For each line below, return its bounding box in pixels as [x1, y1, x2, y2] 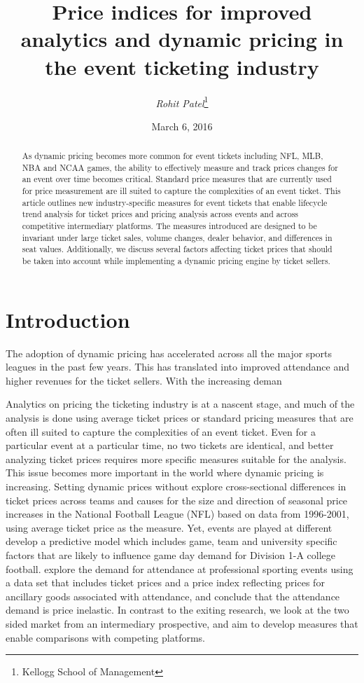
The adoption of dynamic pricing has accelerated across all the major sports [6, 345, 332, 360]
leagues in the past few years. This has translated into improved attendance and [6, 359, 349, 374]
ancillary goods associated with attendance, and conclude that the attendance [6, 588, 340, 603]
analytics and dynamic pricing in [20, 25, 344, 53]
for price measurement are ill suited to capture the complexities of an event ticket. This [22, 185, 341, 197]
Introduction [6, 305, 130, 333]
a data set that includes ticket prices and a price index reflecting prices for [6, 575, 325, 590]
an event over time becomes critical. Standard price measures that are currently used [22, 173, 332, 185]
